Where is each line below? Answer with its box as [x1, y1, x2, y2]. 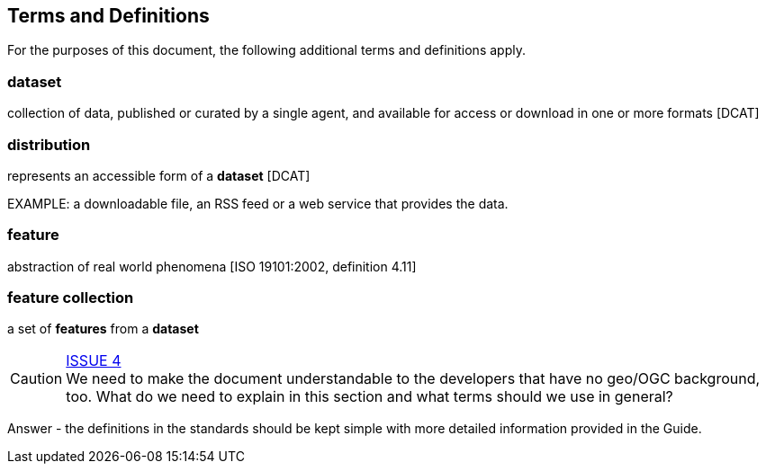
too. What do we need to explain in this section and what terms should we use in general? [66, 387, 673, 406]
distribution [7, 135, 91, 154]
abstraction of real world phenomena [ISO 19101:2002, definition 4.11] [7, 258, 417, 274]
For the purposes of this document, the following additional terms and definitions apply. [7, 42, 526, 58]
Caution [10, 369, 63, 388]
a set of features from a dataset [7, 321, 199, 337]
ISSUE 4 [66, 351, 122, 370]
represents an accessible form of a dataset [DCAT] [7, 167, 311, 183]
